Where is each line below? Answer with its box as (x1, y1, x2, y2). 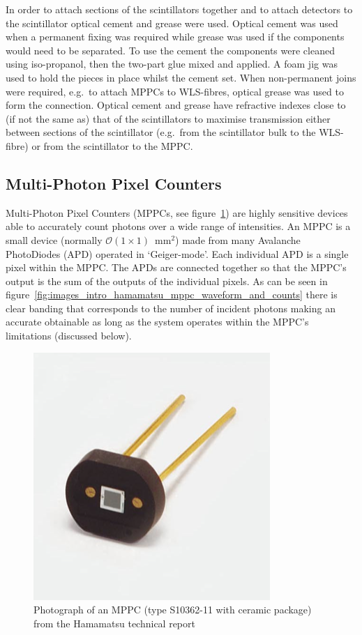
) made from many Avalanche (175, 232, 301, 247)
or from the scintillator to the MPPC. (31, 138, 193, 153)
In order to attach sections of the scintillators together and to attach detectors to (6, 2, 353, 16)
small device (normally (6, 232, 103, 247)
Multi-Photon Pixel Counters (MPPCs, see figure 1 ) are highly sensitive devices (6, 205, 348, 220)
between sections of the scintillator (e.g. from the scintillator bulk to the (6, 125, 316, 139)
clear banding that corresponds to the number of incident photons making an (6, 300, 335, 315)
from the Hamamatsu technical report (33, 615, 195, 630)
